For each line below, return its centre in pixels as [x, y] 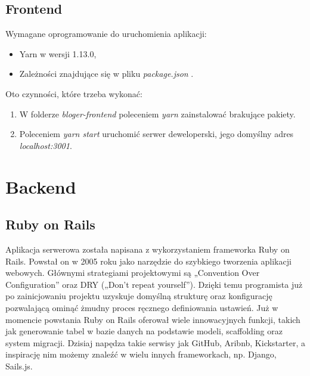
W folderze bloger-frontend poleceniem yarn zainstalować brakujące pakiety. [157, 114]
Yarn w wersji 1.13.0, [58, 53]
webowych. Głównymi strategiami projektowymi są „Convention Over [133, 273]
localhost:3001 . [46, 145]
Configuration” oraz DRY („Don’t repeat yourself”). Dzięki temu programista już [154, 284]
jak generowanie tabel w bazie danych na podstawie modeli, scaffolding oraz [144, 331]
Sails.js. [19, 366]
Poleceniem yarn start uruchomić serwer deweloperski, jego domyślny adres [156, 134]
